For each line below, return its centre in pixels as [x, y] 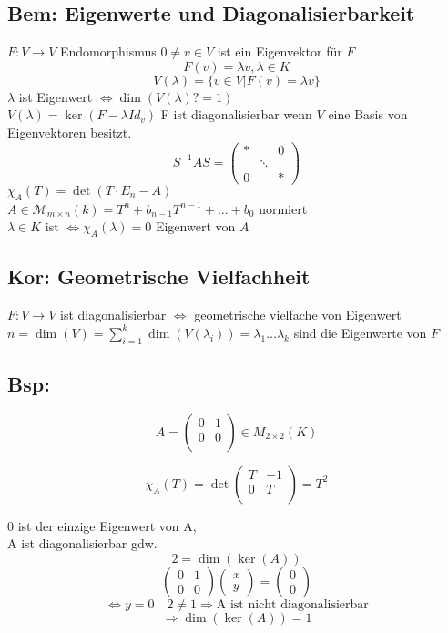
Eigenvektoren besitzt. [70, 132]
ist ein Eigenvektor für [280, 51]
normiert [283, 208]
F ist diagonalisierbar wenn [236, 114]
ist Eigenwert [56, 96]
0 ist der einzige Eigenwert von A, [102, 525]
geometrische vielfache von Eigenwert [298, 315]
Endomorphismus [108, 51]
